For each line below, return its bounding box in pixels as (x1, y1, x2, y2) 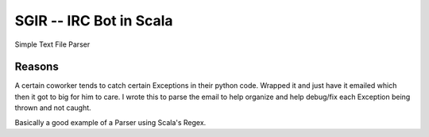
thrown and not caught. (14, 103, 91, 112)
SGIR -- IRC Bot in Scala (14, 12, 174, 29)
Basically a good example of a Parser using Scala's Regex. (14, 117, 207, 127)
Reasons (14, 60, 59, 74)
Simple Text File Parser (14, 40, 91, 49)
